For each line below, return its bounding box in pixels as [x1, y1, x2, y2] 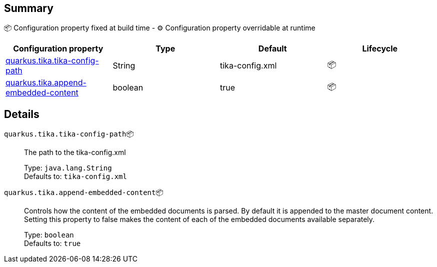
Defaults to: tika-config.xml [24, 172, 127, 181]
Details [4, 107, 39, 120]
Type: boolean [24, 230, 74, 239]
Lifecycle [362, 43, 398, 54]
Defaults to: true [24, 239, 81, 248]
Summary [4, 2, 53, 14]
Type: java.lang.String [24, 163, 112, 172]
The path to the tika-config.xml [24, 148, 126, 157]
